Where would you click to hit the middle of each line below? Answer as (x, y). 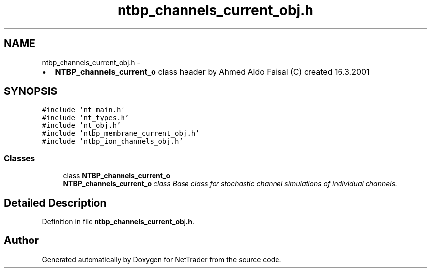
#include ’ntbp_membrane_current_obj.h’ (121, 134)
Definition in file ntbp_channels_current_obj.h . (118, 222)
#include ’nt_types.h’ (86, 118)
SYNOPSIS (31, 91)
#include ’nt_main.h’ (83, 110)
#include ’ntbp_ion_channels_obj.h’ (112, 141)
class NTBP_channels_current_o (117, 176)
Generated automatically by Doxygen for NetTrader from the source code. (162, 259)
